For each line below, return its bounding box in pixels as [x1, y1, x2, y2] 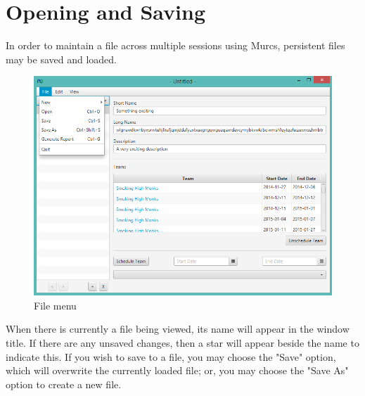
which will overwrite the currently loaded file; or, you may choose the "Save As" [6, 363, 349, 378]
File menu [34, 298, 77, 312]
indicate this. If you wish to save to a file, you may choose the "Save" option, [6, 349, 336, 364]
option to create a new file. [6, 376, 122, 391]
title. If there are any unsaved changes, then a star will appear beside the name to [6, 335, 359, 350]
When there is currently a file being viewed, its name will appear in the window [6, 321, 350, 336]
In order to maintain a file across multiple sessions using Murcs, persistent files [6, 38, 345, 53]
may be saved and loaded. [6, 51, 117, 66]
